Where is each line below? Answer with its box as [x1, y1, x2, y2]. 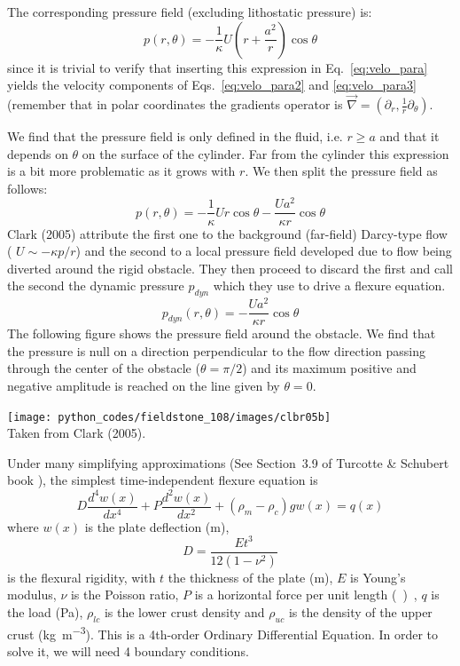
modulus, [7, 585, 57, 604]
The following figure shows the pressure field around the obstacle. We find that [7, 324, 436, 343]
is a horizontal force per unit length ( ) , [194, 585, 417, 604]
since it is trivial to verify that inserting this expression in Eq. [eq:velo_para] [7, 58, 428, 76]
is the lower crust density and [104, 602, 265, 621]
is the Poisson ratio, [70, 585, 179, 604]
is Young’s [350, 567, 406, 586]
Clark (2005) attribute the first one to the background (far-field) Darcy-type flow [7, 224, 448, 242]
